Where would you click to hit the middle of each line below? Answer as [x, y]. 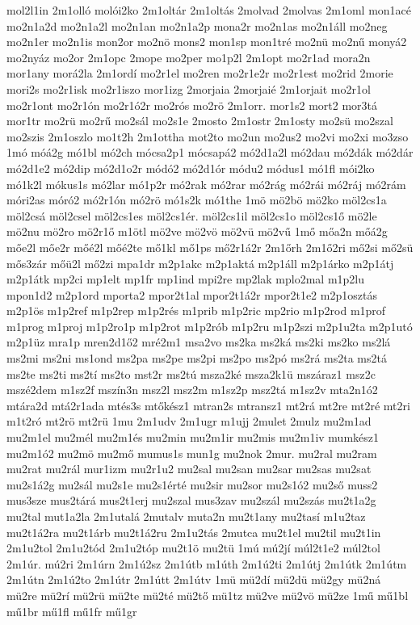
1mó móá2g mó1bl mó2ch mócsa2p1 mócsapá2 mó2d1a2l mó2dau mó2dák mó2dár [210, 152]
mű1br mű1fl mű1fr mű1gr [72, 611]
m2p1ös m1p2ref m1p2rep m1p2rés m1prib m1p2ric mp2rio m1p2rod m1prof [196, 310]
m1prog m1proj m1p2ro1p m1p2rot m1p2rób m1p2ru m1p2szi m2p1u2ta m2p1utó [210, 326]
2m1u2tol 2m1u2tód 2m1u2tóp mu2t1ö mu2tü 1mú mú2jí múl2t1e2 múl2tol [193, 548]
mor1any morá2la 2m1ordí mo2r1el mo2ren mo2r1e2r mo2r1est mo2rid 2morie [200, 73]
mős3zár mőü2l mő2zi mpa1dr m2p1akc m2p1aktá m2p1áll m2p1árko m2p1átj [200, 263]
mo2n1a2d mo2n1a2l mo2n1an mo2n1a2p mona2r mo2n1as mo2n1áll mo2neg [197, 25]
